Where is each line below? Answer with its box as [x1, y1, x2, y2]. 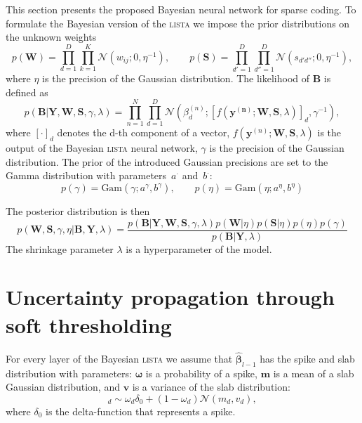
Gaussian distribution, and [6, 379, 120, 394]
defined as [6, 84, 48, 99]
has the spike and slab [260, 351, 355, 365]
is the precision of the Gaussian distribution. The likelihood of [42, 70, 310, 85]
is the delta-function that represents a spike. [46, 403, 236, 418]
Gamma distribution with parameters [6, 168, 167, 183]
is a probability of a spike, [145, 365, 257, 380]
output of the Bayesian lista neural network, [6, 141, 198, 155]
